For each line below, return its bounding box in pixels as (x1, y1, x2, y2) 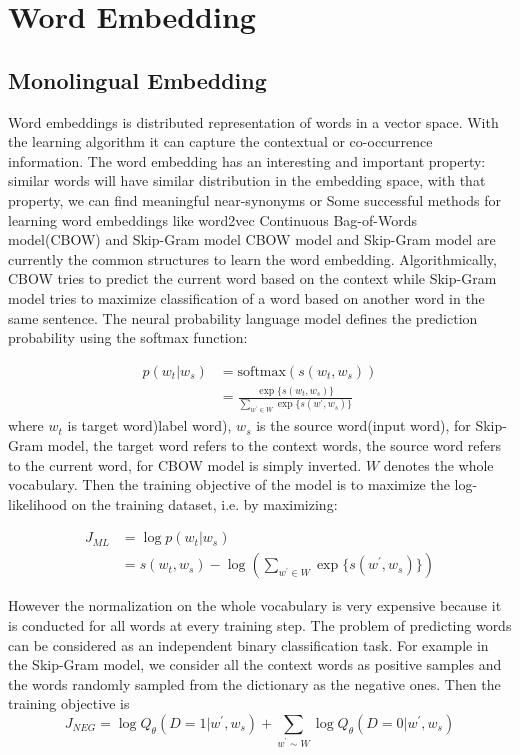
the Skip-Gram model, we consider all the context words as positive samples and (8, 654, 502, 675)
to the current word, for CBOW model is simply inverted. (8, 454, 362, 475)
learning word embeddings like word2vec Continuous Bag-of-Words (8, 209, 417, 230)
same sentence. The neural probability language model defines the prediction (8, 307, 478, 328)
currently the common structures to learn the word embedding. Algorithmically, (8, 248, 497, 269)
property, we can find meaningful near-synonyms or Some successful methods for (8, 189, 501, 210)
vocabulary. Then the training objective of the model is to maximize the (8, 474, 450, 495)
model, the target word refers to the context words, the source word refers (47, 434, 502, 455)
